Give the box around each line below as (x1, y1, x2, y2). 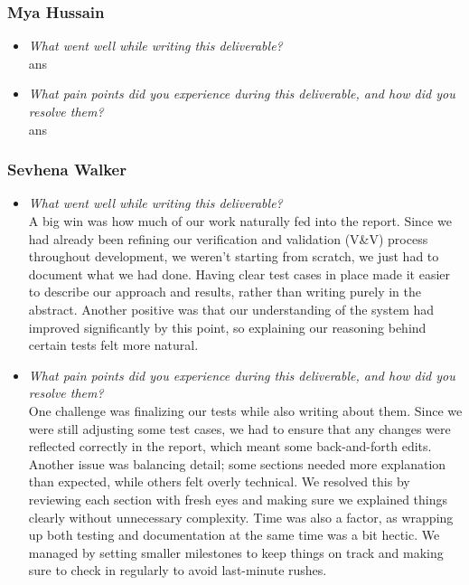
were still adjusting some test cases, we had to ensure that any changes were (28, 419, 451, 438)
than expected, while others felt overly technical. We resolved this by (28, 472, 410, 491)
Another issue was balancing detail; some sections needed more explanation (28, 454, 446, 473)
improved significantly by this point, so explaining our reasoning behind (28, 317, 427, 336)
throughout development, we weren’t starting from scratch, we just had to (28, 247, 439, 266)
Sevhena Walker (7, 158, 127, 181)
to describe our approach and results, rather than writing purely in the (28, 282, 422, 301)
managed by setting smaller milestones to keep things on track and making (28, 543, 444, 561)
